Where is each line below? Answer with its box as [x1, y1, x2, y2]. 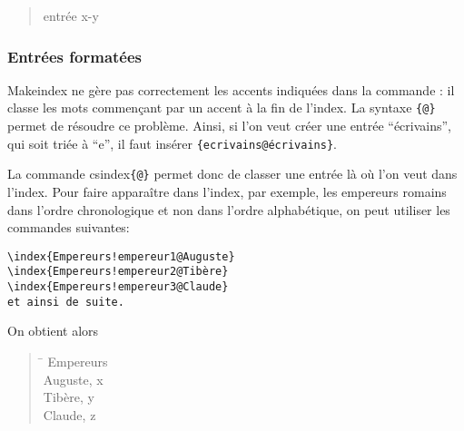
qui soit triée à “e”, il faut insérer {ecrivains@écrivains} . [7, 133, 337, 152]
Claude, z [43, 405, 96, 424]
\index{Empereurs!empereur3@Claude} [7, 280, 229, 294]
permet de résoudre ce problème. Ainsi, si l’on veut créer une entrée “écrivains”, [7, 116, 452, 135]
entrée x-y [43, 6, 99, 24]
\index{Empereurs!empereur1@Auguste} [7, 250, 235, 263]
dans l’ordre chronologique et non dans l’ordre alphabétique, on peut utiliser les [7, 200, 450, 219]
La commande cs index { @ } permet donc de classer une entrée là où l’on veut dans [7, 164, 458, 183]
